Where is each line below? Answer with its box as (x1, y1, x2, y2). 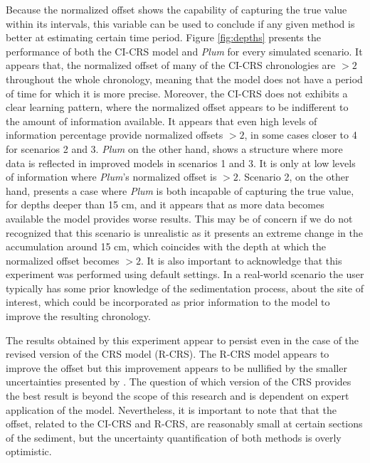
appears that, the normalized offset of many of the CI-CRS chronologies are (6, 58, 336, 73)
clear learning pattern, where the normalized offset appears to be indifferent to (6, 100, 349, 115)
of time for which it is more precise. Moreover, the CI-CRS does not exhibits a (6, 85, 348, 100)
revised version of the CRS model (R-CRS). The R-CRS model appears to (6, 346, 329, 361)
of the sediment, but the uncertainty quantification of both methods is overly (6, 430, 342, 445)
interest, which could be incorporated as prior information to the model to (6, 294, 330, 309)
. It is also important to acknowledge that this (140, 252, 342, 267)
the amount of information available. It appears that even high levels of (6, 113, 317, 128)
